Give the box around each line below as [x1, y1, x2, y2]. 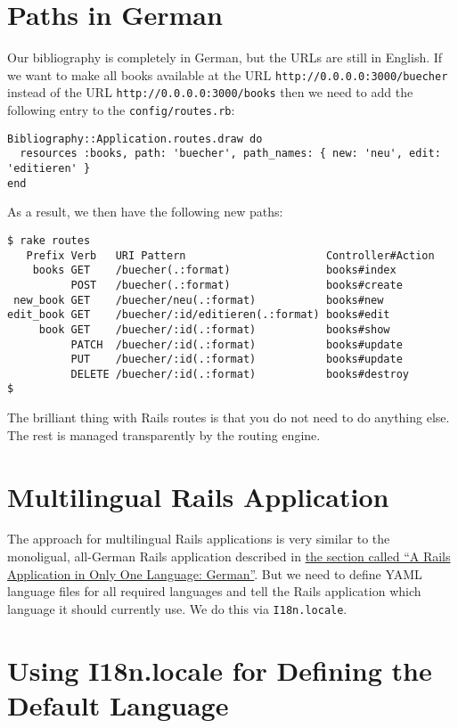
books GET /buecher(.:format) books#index [32, 264, 397, 277]
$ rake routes [7, 233, 91, 247]
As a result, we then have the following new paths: [7, 202, 283, 221]
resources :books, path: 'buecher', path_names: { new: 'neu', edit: [20, 147, 441, 160]
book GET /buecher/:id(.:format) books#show [38, 323, 390, 336]
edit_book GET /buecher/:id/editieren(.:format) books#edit [7, 308, 390, 322]
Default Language [7, 686, 229, 723]
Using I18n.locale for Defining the [7, 651, 432, 688]
